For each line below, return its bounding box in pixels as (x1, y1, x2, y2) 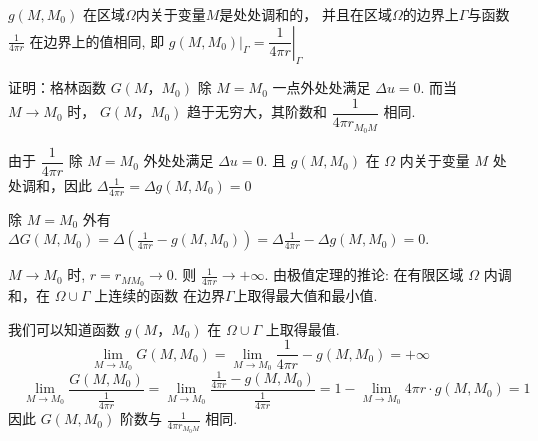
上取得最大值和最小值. (233, 285, 378, 306)
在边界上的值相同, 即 (29, 30, 165, 51)
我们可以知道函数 (8, 318, 120, 339)
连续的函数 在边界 (108, 285, 225, 306)
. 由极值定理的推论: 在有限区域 (264, 264, 464, 285)
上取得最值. (265, 318, 340, 339)
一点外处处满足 (272, 77, 371, 98)
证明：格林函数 (8, 77, 106, 98)
